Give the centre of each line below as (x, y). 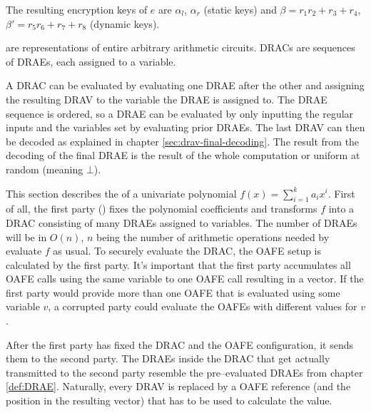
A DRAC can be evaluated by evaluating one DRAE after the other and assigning (185, 85)
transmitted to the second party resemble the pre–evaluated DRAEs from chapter (184, 372)
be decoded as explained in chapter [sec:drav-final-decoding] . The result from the (183, 141)
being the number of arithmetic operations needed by (213, 236)
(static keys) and (240, 9)
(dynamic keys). (124, 23)
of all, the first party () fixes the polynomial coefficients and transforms (162, 209)
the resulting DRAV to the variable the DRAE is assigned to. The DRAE (167, 99)
